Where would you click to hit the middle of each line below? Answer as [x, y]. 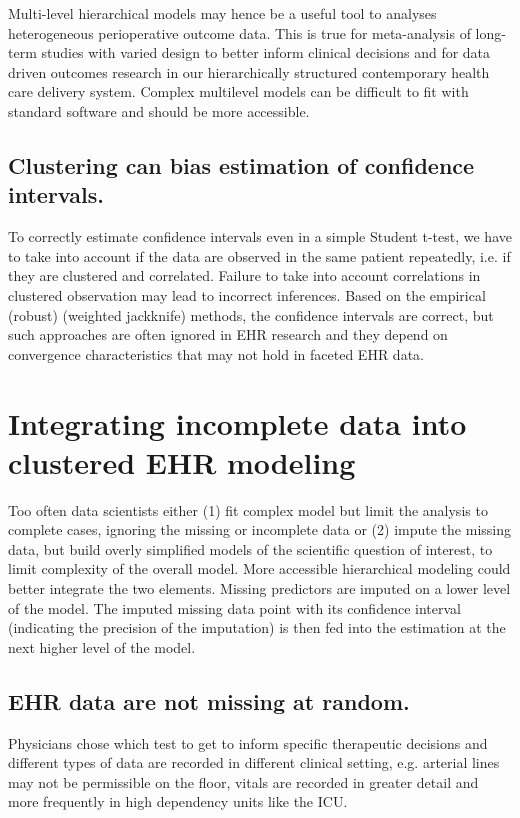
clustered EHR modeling [182, 461]
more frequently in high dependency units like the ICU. [178, 801]
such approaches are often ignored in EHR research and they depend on [228, 334]
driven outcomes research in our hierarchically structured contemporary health [249, 71]
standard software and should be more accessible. [159, 110]
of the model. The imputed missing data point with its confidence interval [234, 607]
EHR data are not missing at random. [209, 700]
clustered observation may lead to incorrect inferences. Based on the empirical [247, 294]
